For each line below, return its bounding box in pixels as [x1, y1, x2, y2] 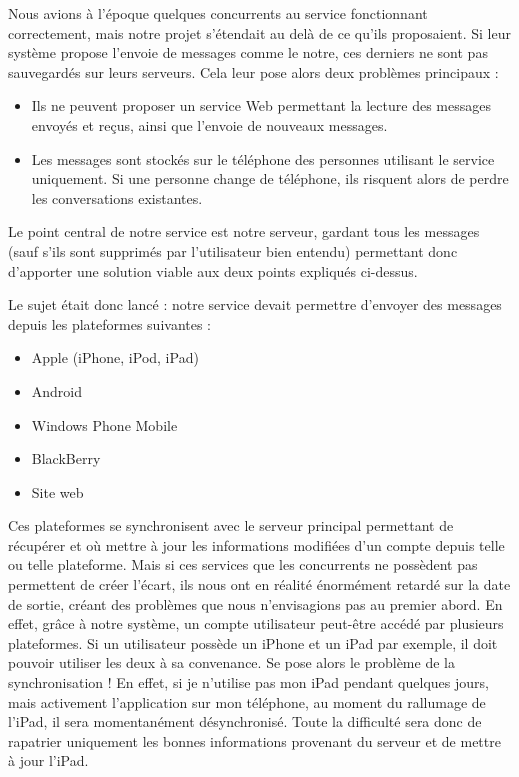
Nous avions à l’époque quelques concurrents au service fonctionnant [8, 3, 428, 23]
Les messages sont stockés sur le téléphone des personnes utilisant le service [31, 148, 495, 169]
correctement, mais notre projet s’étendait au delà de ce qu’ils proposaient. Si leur [8, 22, 511, 43]
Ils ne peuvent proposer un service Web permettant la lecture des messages [31, 95, 491, 116]
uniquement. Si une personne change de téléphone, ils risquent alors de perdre [31, 168, 509, 189]
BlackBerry [31, 448, 101, 469]
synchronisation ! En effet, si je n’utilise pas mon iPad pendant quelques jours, [8, 672, 489, 693]
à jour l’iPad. [8, 750, 89, 771]
